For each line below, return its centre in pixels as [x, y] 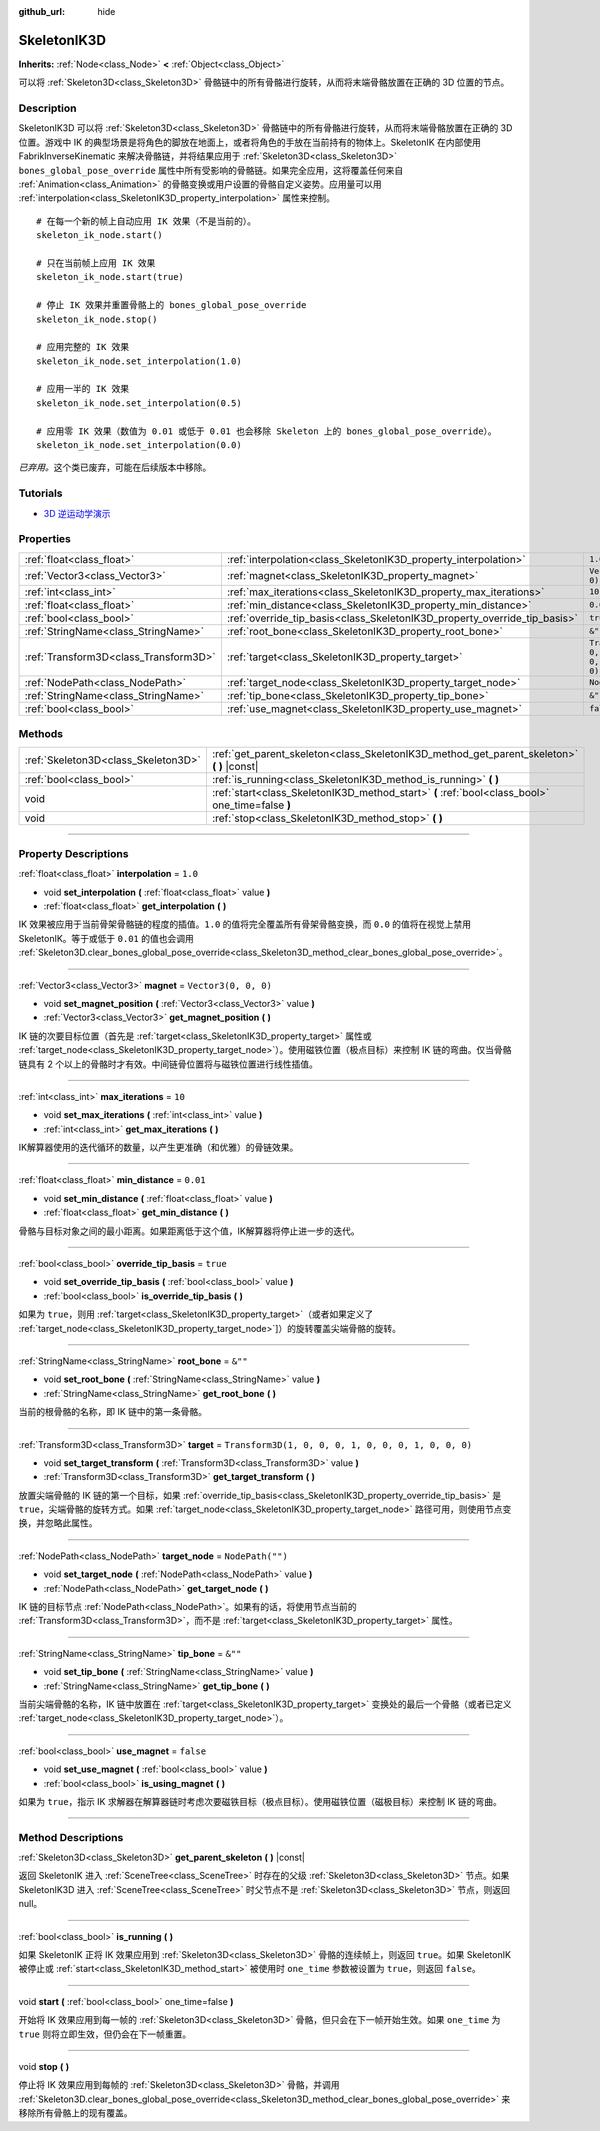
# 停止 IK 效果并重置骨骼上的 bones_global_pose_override [171, 305]
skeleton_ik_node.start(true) [110, 277]
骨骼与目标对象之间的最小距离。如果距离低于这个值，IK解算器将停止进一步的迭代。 [189, 1231]
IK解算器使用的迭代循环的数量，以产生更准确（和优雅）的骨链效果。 [158, 1147]
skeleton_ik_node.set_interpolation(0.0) [139, 445]
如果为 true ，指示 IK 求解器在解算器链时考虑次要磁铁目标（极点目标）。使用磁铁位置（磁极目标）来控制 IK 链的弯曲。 [260, 1801]
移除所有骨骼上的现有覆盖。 [75, 2113]
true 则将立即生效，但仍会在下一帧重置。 [105, 2034]
